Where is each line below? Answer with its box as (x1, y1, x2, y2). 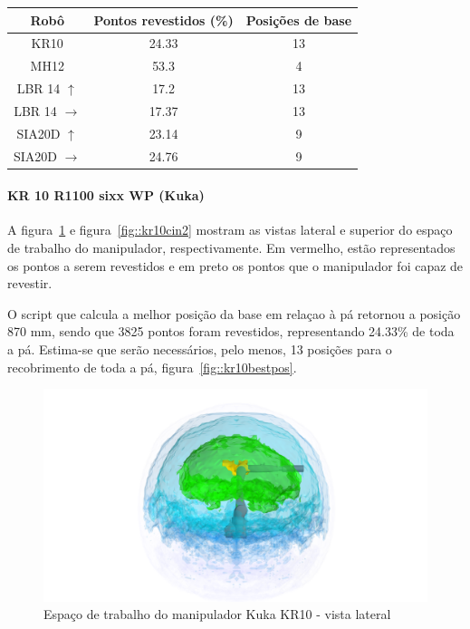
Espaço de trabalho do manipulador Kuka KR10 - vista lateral (43, 605, 391, 624)
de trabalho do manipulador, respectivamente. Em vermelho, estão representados (7, 238, 456, 257)
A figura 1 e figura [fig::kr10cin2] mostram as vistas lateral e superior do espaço (7, 220, 453, 239)
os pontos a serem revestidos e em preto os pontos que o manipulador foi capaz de (7, 256, 464, 275)
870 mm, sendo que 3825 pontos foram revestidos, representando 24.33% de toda (7, 322, 455, 341)
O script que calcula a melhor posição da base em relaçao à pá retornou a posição (7, 304, 461, 323)
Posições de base (245, 10, 352, 29)
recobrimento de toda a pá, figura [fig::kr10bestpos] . (7, 357, 297, 376)
